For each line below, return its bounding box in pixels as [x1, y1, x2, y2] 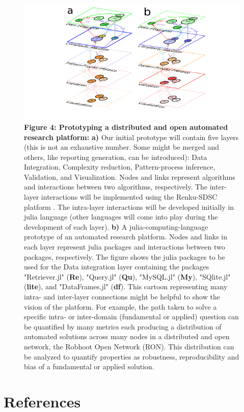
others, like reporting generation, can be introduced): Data [24, 151, 207, 162]
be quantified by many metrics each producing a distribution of [24, 321, 222, 332]
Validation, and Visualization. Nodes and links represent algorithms [24, 171, 235, 182]
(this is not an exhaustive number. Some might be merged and [24, 142, 219, 152]
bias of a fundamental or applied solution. [24, 361, 154, 372]
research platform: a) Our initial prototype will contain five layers [24, 131, 239, 142]
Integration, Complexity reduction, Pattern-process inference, [24, 161, 215, 172]
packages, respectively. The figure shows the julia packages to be [24, 251, 225, 262]
